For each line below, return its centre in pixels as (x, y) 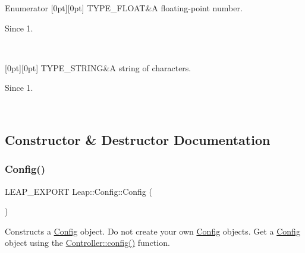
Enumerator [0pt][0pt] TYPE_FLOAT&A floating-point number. (124, 8)
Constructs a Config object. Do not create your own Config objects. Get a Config (152, 231)
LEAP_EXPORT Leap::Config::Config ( (78, 191)
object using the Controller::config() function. (87, 243)
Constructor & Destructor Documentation (138, 139)
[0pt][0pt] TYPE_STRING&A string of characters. (98, 67)
